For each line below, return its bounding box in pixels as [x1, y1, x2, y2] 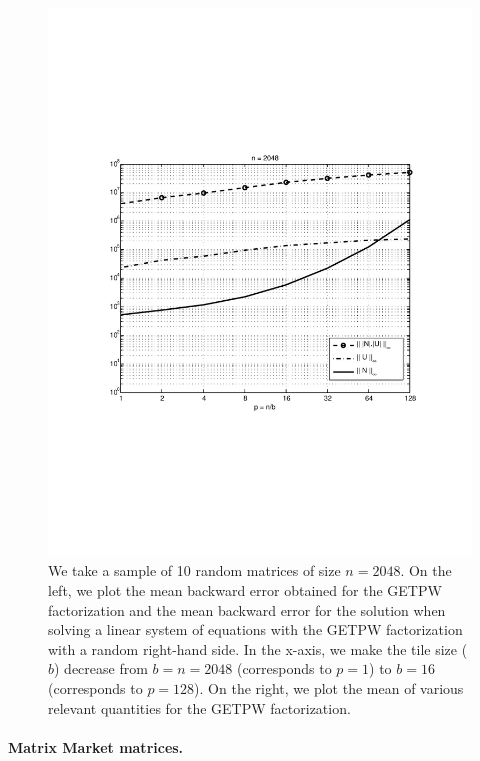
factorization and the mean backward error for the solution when [48, 599, 446, 620]
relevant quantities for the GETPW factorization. [48, 697, 351, 718]
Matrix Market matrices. [8, 736, 184, 757]
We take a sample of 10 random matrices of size [48, 560, 341, 581]
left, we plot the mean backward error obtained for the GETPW [48, 580, 442, 601]
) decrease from [54, 658, 148, 679]
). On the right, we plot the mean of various [194, 678, 464, 699]
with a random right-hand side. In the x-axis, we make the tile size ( [48, 638, 468, 659]
